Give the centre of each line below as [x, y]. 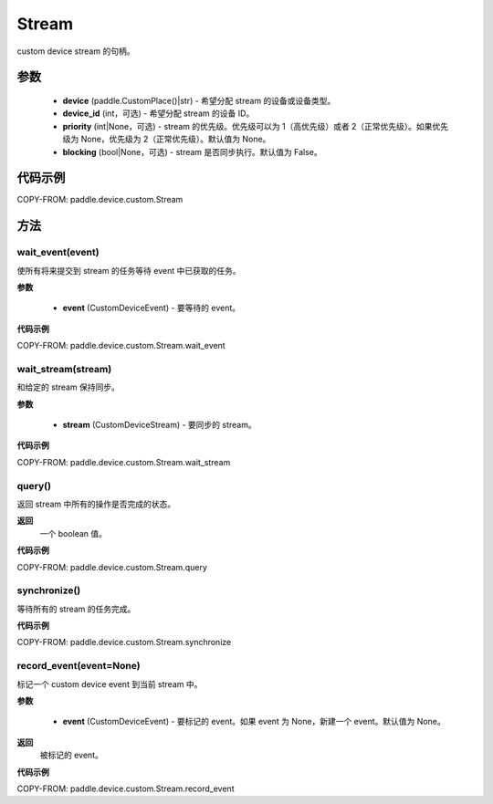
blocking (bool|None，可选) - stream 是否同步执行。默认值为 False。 [193, 151]
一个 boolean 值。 [73, 533]
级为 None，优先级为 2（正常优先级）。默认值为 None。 [167, 139]
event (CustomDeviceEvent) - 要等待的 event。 [152, 308]
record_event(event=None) [79, 666]
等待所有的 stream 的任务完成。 [76, 609]
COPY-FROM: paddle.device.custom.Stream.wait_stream [124, 462]
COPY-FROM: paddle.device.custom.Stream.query [112, 567]
